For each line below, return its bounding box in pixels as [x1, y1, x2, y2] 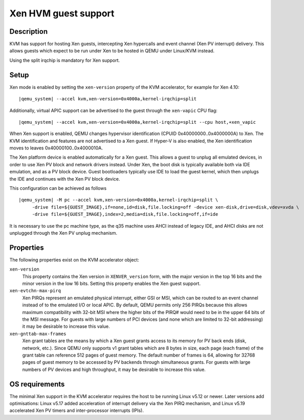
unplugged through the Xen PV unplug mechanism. [9, 230, 118, 236]
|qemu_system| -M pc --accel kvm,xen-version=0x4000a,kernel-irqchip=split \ [18, 197, 219, 203]
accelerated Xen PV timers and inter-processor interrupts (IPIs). [9, 407, 144, 414]
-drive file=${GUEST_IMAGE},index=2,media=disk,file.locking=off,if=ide [32, 211, 219, 217]
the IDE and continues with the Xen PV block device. [9, 175, 120, 182]
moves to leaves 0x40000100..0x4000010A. [9, 145, 103, 151]
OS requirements [9, 380, 65, 388]
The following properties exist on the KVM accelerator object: [9, 256, 139, 263]
